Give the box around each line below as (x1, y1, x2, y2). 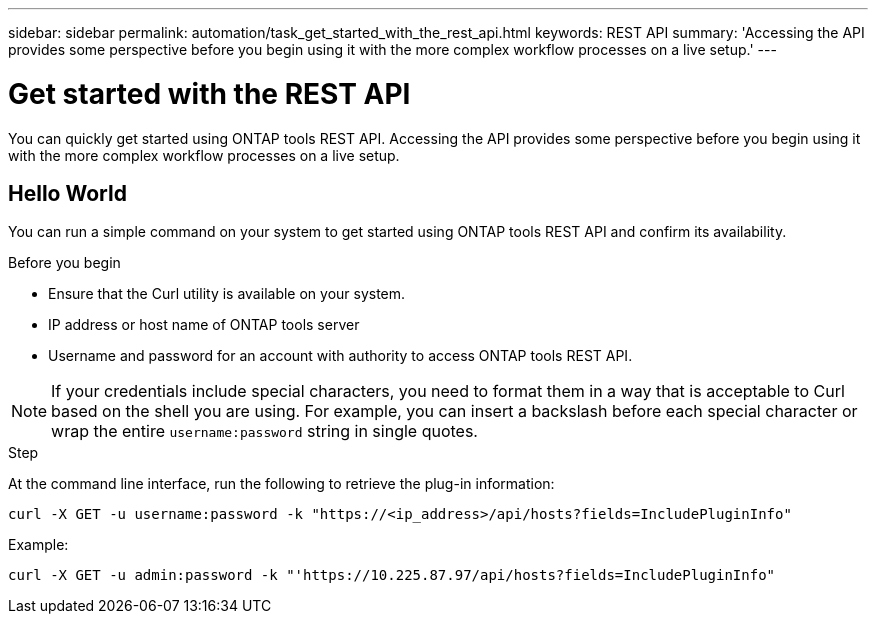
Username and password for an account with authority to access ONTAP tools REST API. (48, 347, 633, 365)
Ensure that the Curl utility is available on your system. (48, 285, 406, 303)
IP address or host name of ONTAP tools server (48, 316, 360, 334)
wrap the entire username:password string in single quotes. (51, 421, 478, 442)
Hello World (8, 180, 127, 206)
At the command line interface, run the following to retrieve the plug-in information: (8, 475, 555, 493)
